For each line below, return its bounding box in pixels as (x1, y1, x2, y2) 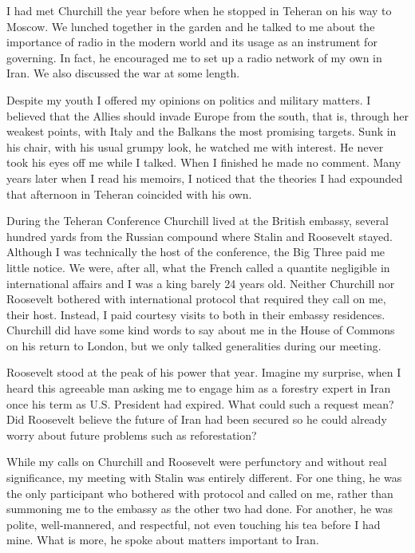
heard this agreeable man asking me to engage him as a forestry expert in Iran (6, 380, 391, 397)
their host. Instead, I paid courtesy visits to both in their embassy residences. (6, 306, 385, 322)
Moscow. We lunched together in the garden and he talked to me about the (6, 18, 375, 34)
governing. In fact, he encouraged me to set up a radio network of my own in (6, 49, 382, 65)
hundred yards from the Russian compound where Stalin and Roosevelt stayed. (6, 227, 393, 244)
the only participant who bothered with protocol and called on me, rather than (6, 484, 393, 501)
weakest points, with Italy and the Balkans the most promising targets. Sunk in (6, 123, 397, 140)
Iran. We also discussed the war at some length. (6, 65, 240, 81)
